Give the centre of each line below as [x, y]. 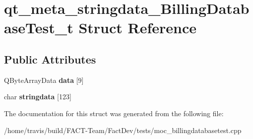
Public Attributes [50, 59]
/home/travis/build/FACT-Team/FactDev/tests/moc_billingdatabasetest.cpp [123, 130]
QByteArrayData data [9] [44, 80]
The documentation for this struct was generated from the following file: [114, 113]
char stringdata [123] [38, 97]
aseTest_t [39, 28]
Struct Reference [137, 28]
